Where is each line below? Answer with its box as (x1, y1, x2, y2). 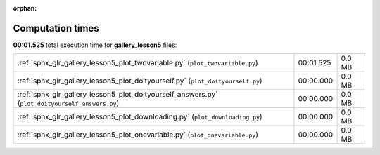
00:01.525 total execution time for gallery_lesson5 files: (13, 41, 177, 49)
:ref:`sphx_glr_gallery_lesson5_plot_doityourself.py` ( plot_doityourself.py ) (17, 76, 263, 86)
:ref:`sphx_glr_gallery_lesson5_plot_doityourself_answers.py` (17, 90, 218, 100)
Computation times (13, 22, 99, 34)
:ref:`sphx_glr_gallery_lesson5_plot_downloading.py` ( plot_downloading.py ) (17, 112, 263, 122)
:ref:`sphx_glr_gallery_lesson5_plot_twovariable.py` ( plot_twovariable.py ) (17, 58, 258, 68)
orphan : (13, 4, 37, 12)
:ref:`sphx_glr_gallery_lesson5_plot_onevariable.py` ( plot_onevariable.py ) (17, 130, 258, 140)
